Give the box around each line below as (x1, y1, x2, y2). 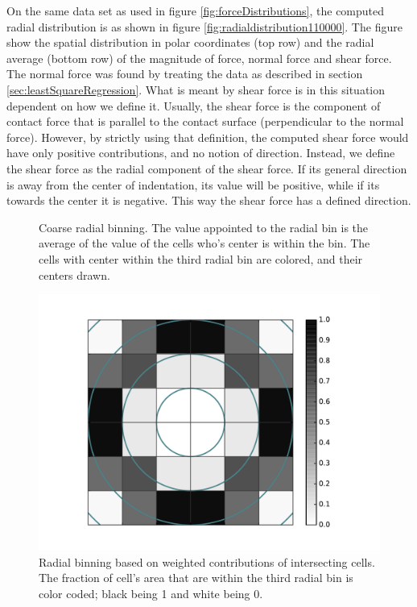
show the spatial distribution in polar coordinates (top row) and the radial (6, 34, 374, 51)
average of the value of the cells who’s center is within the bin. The (39, 235, 370, 252)
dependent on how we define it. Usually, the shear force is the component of (6, 97, 381, 114)
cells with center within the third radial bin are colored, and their (39, 250, 363, 267)
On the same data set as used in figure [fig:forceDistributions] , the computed (6, 2, 385, 19)
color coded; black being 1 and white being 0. (39, 584, 263, 601)
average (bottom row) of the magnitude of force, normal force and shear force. (6, 49, 392, 66)
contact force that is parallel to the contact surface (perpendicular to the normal (6, 113, 404, 130)
